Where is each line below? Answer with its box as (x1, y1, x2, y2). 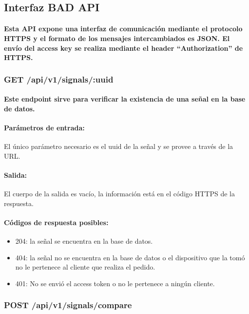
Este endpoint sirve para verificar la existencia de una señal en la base (4, 94, 246, 104)
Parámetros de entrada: (4, 122, 85, 132)
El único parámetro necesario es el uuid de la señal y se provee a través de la (4, 141, 233, 151)
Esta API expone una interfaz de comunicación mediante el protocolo (4, 23, 243, 34)
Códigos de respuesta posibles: (4, 217, 109, 227)
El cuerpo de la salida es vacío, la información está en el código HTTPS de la (4, 188, 235, 199)
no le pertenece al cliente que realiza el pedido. (15, 262, 155, 272)
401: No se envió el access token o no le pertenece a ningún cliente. (15, 278, 215, 288)
